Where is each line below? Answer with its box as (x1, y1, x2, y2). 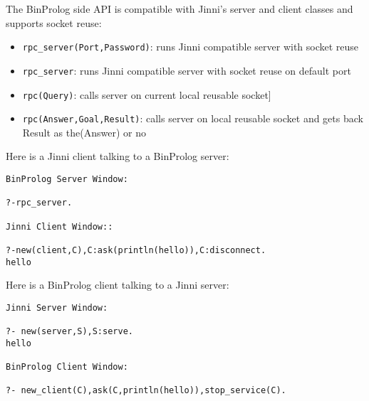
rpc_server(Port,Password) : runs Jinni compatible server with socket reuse (22, 39, 359, 54)
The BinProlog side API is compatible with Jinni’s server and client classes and (6, 1, 353, 16)
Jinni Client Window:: (6, 221, 113, 232)
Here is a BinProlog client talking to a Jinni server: (6, 277, 229, 292)
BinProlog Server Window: (6, 174, 128, 184)
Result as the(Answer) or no (22, 124, 146, 139)
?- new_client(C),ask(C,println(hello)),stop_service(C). (6, 385, 286, 396)
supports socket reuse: (6, 15, 102, 30)
